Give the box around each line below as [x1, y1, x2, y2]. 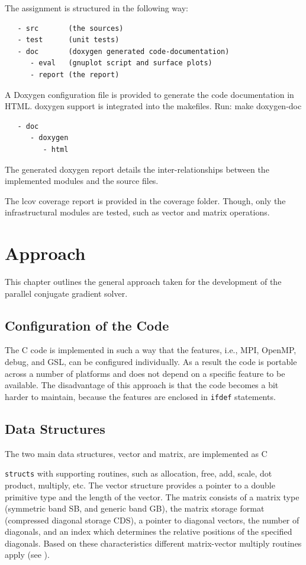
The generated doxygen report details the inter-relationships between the [5, 163, 269, 175]
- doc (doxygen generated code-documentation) [17, 47, 230, 56]
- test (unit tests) [17, 36, 120, 45]
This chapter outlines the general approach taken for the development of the [5, 275, 282, 288]
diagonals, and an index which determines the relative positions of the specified [5, 525, 292, 538]
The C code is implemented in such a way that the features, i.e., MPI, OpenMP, [5, 344, 297, 356]
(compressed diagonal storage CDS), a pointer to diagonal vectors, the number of [5, 513, 299, 526]
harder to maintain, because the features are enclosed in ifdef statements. [5, 390, 276, 402]
